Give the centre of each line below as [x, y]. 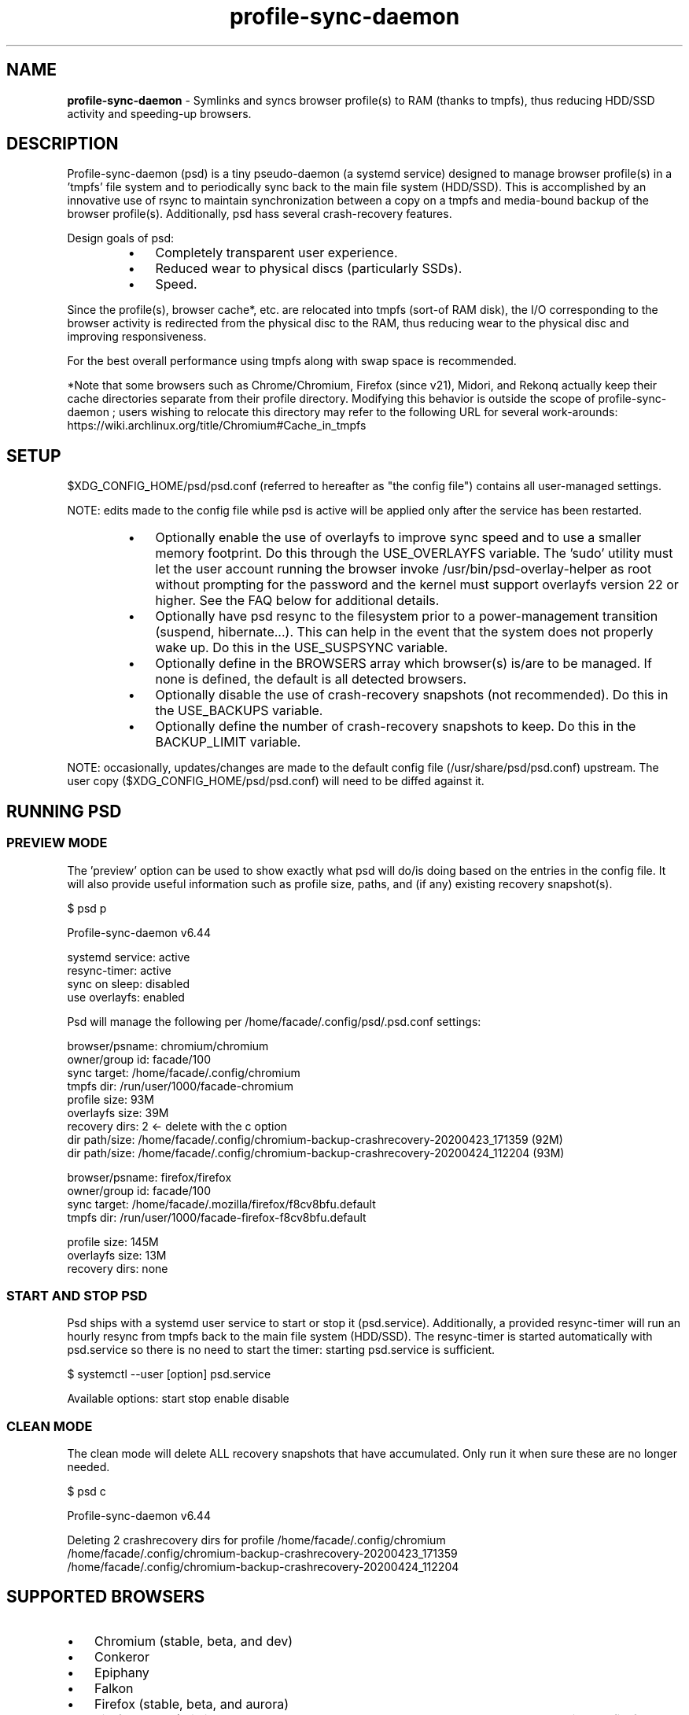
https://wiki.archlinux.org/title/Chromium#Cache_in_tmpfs [217, 426]
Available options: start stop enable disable [178, 1399]
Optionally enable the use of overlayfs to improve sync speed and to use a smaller [398, 538]
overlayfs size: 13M [117, 1255]
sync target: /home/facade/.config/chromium [184, 1072]
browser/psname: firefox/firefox [149, 1177]
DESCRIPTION [63, 144]
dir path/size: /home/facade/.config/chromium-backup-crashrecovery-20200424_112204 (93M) [316, 1153]
